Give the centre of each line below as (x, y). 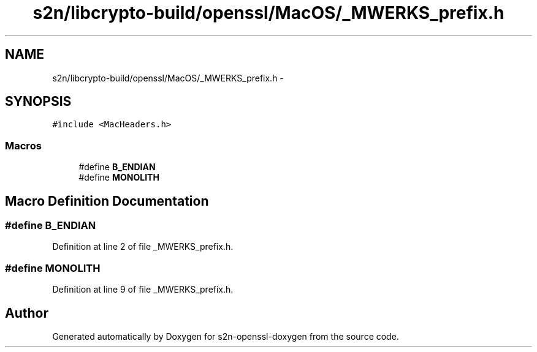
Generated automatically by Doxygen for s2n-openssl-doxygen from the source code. (226, 336)
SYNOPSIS (38, 102)
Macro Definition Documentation (107, 201)
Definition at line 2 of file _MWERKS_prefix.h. (143, 247)
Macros (23, 145)
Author (27, 313)
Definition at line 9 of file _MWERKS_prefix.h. (143, 290)
